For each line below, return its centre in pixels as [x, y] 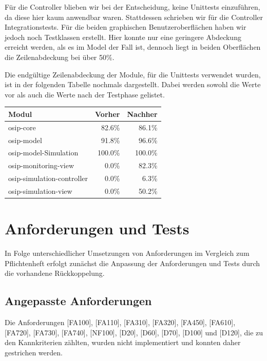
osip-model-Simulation [43, 153]
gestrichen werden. [34, 352]
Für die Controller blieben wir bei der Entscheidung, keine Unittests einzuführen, [132, 7]
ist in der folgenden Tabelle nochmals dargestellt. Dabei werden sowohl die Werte [133, 84]
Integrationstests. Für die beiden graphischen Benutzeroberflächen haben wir [126, 27]
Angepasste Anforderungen [78, 301]
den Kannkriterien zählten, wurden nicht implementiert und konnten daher [123, 342]
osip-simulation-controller [48, 178]
